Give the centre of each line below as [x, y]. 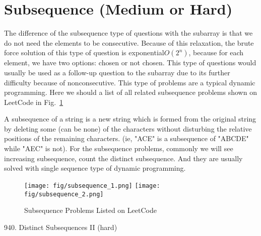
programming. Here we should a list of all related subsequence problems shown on [130, 92]
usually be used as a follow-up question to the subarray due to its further [117, 72]
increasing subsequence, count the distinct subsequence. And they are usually [123, 158]
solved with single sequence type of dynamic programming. [95, 168]
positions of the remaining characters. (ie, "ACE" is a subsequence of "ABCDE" [126, 138]
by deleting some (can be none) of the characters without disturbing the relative [128, 128]
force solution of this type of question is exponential [84, 52]
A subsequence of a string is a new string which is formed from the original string [130, 119]
